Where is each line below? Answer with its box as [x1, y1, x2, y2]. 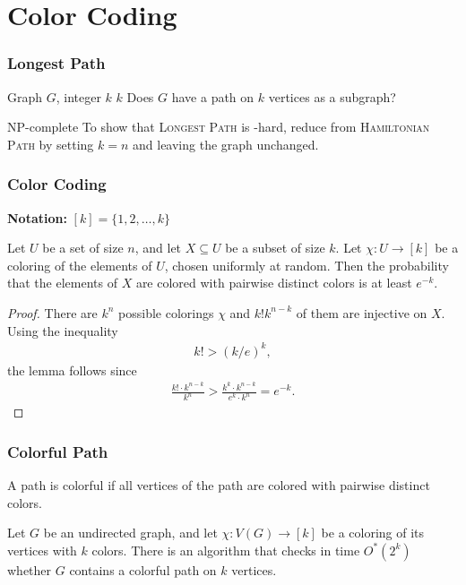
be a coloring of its [321, 523, 425, 542]
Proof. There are [7, 303, 98, 322]
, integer [56, 87, 101, 106]
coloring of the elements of [7, 255, 152, 274]
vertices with [7, 540, 77, 559]
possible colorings [118, 303, 214, 322]
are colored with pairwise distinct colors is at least [135, 273, 412, 292]
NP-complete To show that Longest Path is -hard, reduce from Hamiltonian [7, 117, 430, 136]
